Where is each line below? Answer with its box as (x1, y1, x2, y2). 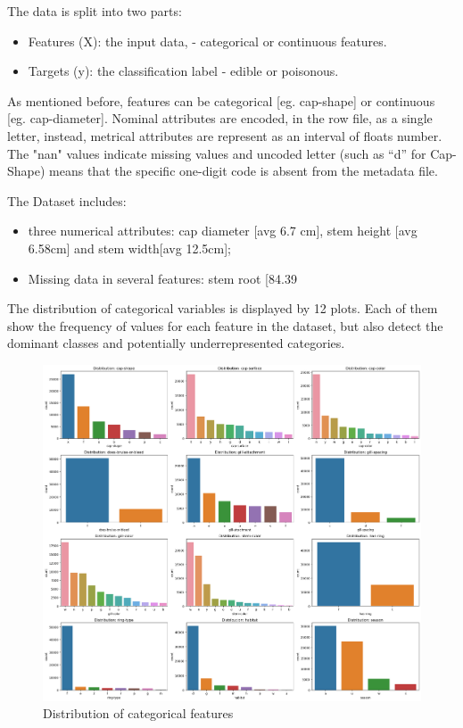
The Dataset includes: (7, 191, 127, 210)
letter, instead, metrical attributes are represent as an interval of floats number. (7, 126, 442, 145)
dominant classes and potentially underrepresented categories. (7, 334, 345, 352)
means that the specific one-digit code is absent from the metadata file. (49, 161, 438, 180)
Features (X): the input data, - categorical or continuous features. (28, 31, 387, 50)
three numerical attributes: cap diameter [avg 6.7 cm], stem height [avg (28, 221, 418, 240)
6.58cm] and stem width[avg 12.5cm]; (28, 238, 231, 257)
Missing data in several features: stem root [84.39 (28, 269, 297, 287)
